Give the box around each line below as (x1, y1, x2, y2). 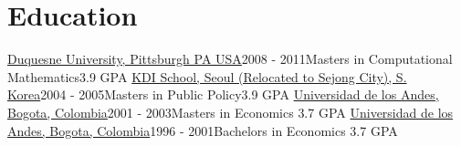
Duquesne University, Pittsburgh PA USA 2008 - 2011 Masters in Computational (7, 49, 453, 68)
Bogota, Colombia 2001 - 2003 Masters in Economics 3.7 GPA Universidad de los (7, 102, 454, 121)
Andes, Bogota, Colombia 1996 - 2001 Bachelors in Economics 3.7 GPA (7, 120, 398, 140)
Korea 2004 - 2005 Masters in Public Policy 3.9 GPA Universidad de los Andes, (7, 85, 439, 104)
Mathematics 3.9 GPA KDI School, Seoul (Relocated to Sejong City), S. (7, 67, 407, 86)
